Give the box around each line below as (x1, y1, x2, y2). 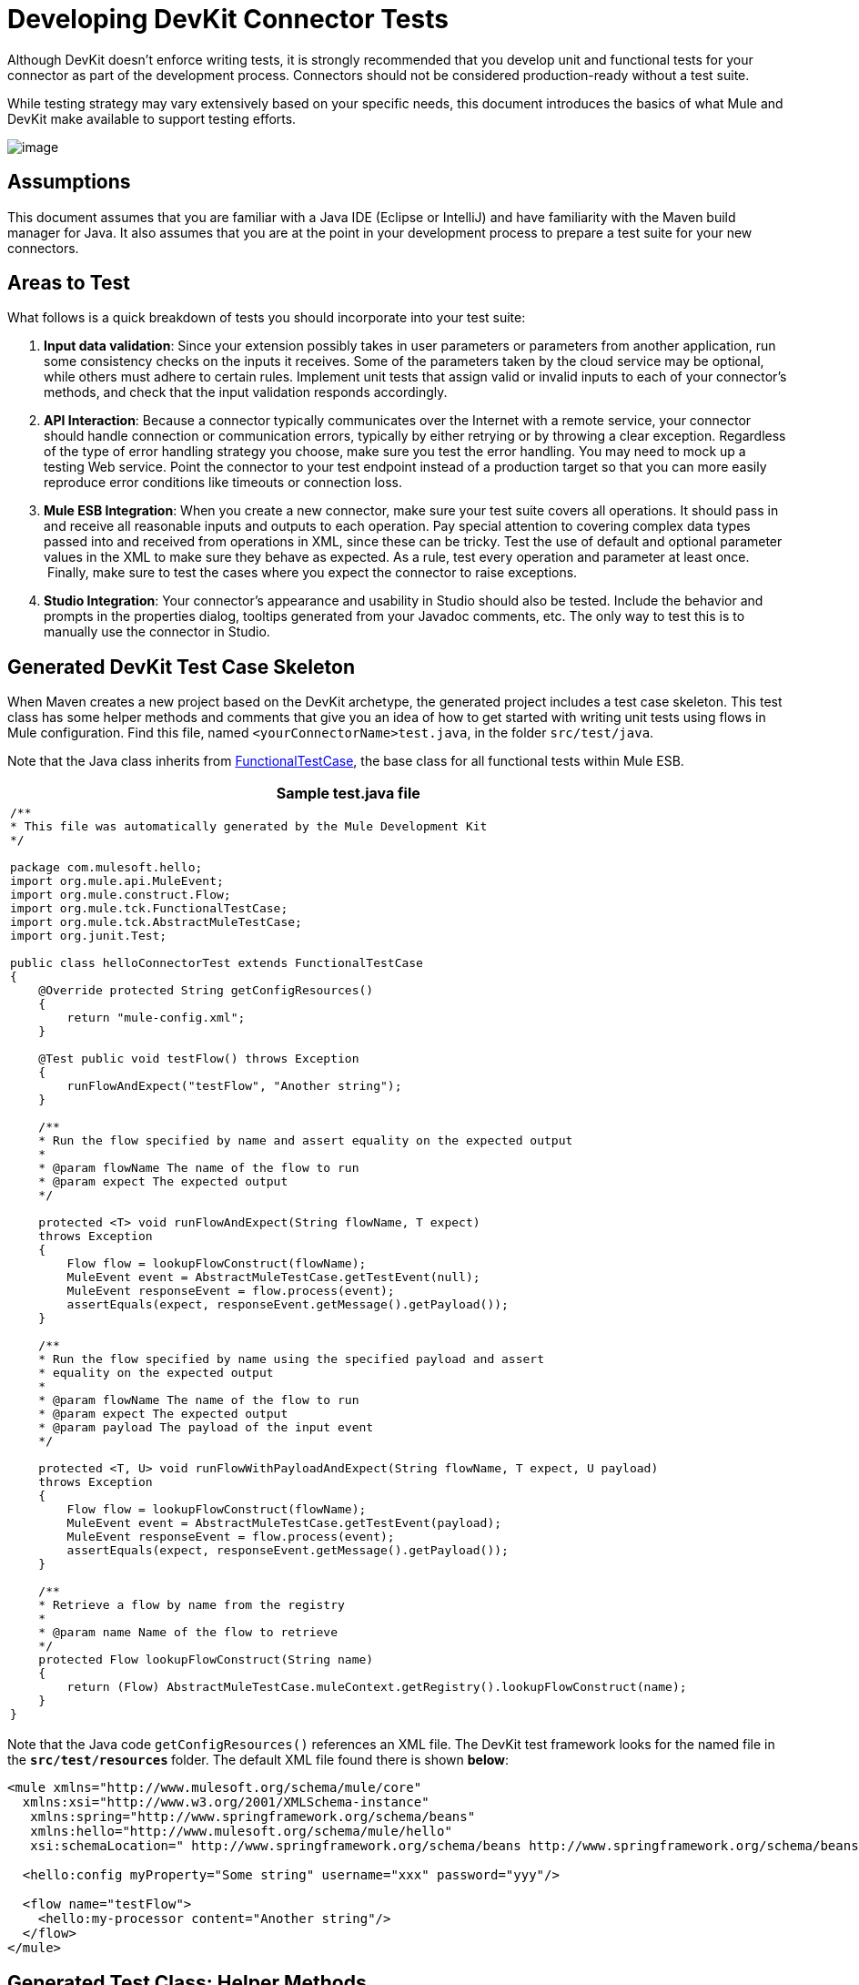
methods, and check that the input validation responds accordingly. (44, 384, 448, 401)
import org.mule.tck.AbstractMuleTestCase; (10, 915, 302, 930)
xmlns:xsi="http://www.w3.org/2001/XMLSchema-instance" (22, 1795, 429, 1810)
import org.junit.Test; (10, 929, 167, 943)
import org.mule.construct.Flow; (10, 888, 231, 902)
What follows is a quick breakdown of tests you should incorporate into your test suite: (7, 310, 526, 326)
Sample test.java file (276, 784, 420, 803)
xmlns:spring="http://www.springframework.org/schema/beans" (30, 1809, 476, 1825)
